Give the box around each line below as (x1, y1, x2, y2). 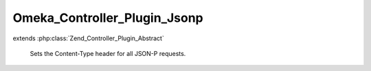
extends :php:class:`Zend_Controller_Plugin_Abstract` (12, 34, 164, 42)
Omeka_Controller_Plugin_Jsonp (12, 10, 204, 25)
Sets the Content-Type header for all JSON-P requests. (30, 49, 186, 57)
